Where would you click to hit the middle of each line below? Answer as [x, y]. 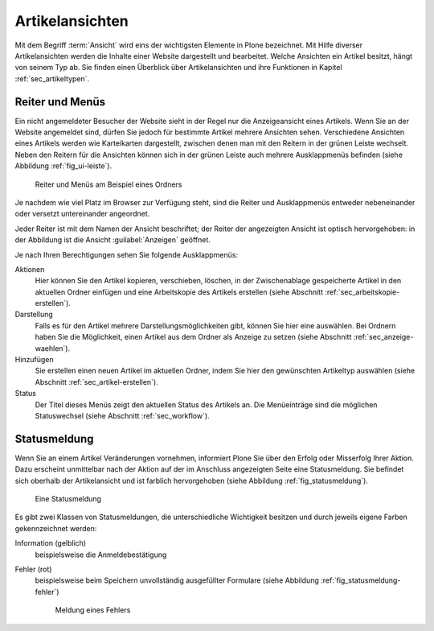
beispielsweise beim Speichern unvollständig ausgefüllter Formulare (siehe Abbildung [177, 580]
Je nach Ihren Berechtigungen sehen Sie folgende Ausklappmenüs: [127, 254]
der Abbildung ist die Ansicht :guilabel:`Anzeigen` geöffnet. [113, 240]
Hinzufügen [34, 360]
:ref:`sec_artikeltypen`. [52, 78]
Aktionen [30, 269]
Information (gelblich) [51, 543]
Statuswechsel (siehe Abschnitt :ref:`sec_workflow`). [122, 416]
